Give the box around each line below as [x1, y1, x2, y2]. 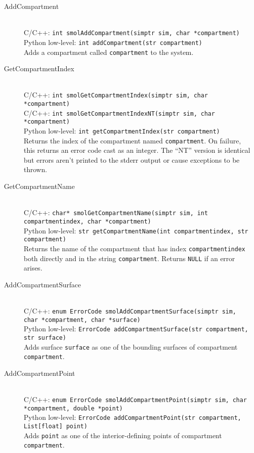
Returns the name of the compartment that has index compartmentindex [24, 243, 246, 253]
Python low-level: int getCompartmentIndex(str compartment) [24, 125, 220, 136]
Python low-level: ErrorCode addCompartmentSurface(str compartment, [24, 323, 249, 334]
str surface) [24, 334, 66, 341]
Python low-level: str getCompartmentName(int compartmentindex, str [24, 225, 249, 235]
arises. [24, 263, 42, 273]
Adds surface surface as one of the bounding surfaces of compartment [24, 341, 238, 352]
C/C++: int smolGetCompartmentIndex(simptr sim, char [24, 90, 208, 100]
